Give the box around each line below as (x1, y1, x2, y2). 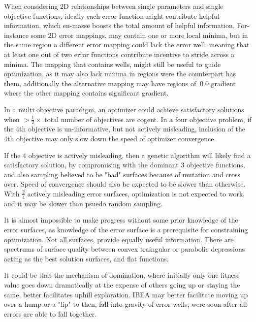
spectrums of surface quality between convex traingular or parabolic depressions (4, 244, 245, 254)
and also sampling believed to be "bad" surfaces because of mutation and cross (4, 169, 241, 179)
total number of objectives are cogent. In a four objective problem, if (44, 114, 252, 124)
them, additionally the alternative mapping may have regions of (4, 78, 196, 88)
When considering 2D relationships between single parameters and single (4, 1, 224, 11)
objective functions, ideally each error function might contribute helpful (4, 10, 220, 21)
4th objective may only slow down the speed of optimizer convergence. (4, 133, 216, 143)
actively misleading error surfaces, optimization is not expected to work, (27, 188, 245, 198)
